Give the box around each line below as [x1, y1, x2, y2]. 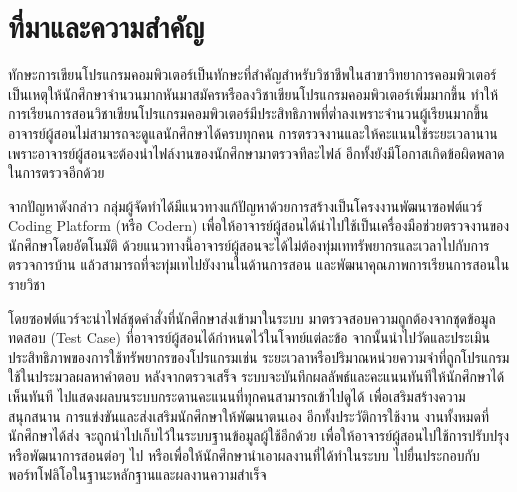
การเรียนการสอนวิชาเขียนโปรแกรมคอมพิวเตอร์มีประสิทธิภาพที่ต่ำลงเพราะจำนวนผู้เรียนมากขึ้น [8, 103, 489, 124]
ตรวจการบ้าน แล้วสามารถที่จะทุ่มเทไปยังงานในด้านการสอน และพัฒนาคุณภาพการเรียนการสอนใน [8, 254, 510, 275]
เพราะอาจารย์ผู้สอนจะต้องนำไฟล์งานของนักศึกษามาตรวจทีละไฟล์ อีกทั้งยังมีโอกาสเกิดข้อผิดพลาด [8, 142, 505, 163]
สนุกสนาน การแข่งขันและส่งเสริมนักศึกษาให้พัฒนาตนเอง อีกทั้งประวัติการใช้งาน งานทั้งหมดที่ [8, 405, 489, 426]
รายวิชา [8, 274, 46, 295]
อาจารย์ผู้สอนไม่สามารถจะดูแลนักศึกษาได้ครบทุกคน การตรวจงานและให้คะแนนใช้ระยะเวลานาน [8, 122, 498, 143]
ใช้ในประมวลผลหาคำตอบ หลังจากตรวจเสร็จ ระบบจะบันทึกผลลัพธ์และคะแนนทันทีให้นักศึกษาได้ [8, 366, 505, 387]
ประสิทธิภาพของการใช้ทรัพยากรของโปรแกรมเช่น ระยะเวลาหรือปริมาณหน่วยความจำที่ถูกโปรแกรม [8, 346, 510, 367]
